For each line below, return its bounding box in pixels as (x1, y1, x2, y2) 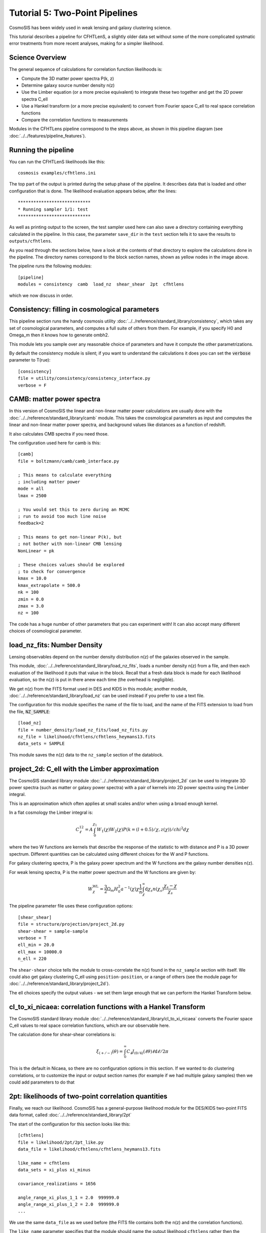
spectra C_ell (21, 96, 48, 102)
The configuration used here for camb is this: (9, 440, 101, 446)
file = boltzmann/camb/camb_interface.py (18, 458, 119, 464)
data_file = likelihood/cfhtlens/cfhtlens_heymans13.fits (18, 1146, 161, 1152)
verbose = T (18, 935, 47, 941)
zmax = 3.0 (18, 603, 44, 609)
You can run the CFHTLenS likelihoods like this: (9, 158, 105, 165)
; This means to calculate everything (18, 472, 112, 478)
